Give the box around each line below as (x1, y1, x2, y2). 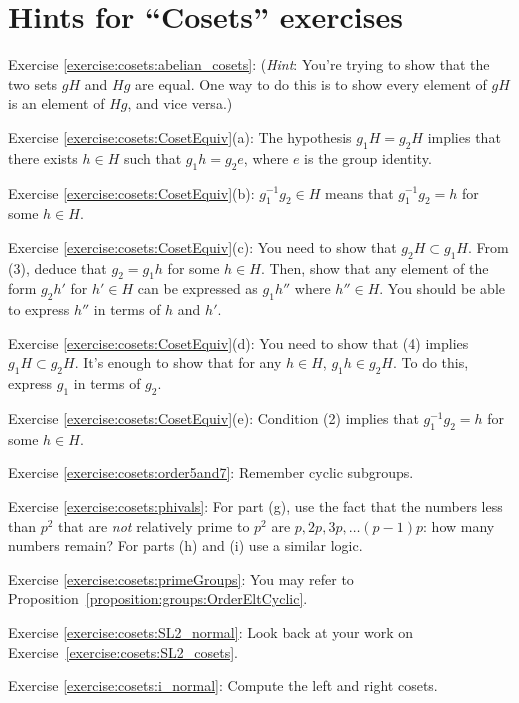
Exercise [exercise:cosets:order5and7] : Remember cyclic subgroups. (8, 462, 414, 483)
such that (123, 147, 182, 168)
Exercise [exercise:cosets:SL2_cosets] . (8, 641, 238, 662)
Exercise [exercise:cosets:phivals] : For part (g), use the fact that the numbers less (8, 496, 503, 517)
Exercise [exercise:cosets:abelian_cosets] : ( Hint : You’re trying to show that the (8, 54, 490, 75)
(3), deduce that (8, 257, 107, 278)
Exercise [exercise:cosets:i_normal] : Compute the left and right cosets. (8, 675, 438, 696)
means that (325, 182, 394, 203)
